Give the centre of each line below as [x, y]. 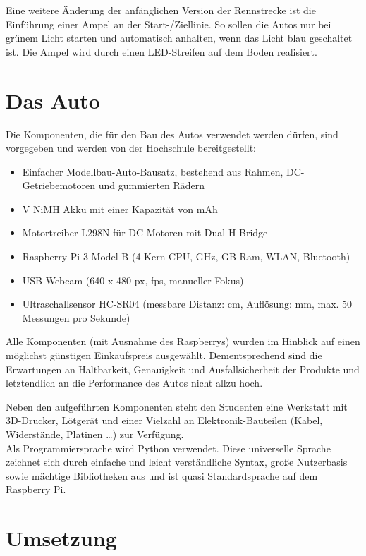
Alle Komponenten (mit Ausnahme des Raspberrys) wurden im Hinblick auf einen [183, 341]
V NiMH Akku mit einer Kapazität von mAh [120, 208]
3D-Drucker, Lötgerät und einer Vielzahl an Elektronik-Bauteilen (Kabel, [164, 420]
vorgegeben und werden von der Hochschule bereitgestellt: [131, 148]
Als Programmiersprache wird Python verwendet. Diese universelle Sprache [168, 448]
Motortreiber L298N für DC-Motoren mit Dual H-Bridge [145, 232]
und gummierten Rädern [152, 185]
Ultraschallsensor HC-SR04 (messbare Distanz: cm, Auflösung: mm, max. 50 [187, 304]
